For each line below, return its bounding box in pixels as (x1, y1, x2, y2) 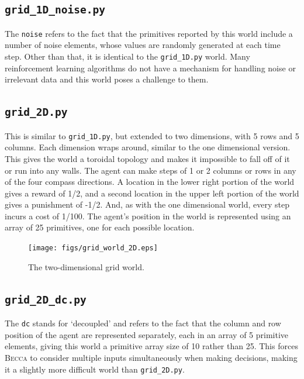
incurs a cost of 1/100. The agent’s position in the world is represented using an (5, 209, 291, 222)
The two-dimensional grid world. (28, 260, 144, 273)
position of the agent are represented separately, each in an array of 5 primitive (5, 328, 289, 340)
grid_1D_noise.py (5, 4, 105, 16)
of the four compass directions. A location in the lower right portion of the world (5, 175, 295, 188)
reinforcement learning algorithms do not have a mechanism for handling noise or (5, 61, 296, 74)
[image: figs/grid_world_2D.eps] (28, 244, 158, 253)
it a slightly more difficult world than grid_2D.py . (5, 363, 185, 375)
